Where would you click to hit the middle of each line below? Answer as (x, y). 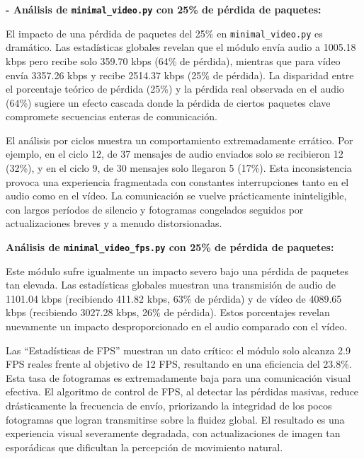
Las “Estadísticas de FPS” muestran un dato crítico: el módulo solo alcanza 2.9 (178, 350)
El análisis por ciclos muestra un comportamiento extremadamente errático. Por (180, 140)
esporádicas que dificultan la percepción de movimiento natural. (144, 447)
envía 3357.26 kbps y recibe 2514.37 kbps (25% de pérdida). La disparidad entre (180, 75)
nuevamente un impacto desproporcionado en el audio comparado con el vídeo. (177, 326)
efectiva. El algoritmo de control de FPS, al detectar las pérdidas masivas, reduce (182, 391)
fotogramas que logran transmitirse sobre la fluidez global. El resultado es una (175, 419)
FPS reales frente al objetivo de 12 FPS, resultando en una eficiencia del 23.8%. (179, 364)
